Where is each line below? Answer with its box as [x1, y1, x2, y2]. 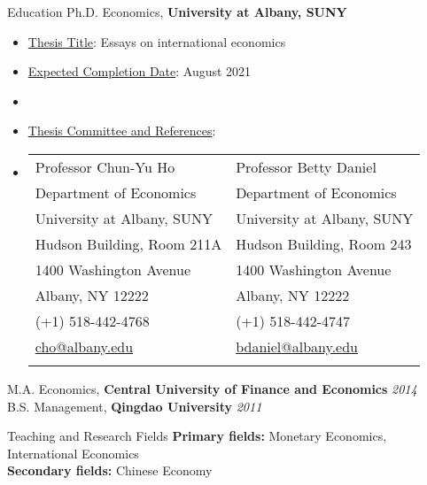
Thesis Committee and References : [27, 121, 216, 140]
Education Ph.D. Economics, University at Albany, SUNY [7, 3, 347, 20]
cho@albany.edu [35, 335, 134, 357]
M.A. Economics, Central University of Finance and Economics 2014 [7, 379, 417, 397]
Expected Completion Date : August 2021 [27, 62, 252, 81]
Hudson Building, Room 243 [236, 233, 412, 254]
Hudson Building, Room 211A [35, 233, 222, 254]
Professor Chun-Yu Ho [35, 156, 175, 177]
